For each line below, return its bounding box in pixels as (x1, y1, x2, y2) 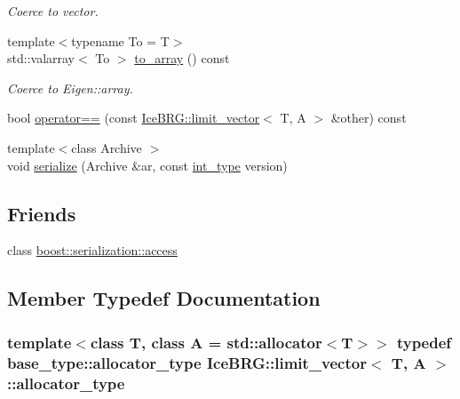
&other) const (330, 108, 407, 127)
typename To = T (71, 31, 170, 50)
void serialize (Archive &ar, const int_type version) (7, 156, 288, 174)
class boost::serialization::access (7, 241, 178, 259)
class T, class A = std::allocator (90, 331, 322, 353)
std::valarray (7, 49, 75, 68)
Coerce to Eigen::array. (7, 78, 133, 97)
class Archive (71, 138, 142, 156)
